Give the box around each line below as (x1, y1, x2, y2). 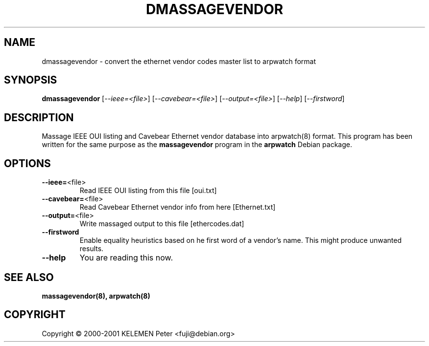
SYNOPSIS (4, 74, 57, 86)
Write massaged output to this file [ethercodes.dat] (79, 219, 244, 228)
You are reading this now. (79, 253, 173, 263)
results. (79, 244, 104, 253)
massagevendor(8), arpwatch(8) (42, 291, 150, 300)
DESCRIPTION (4, 111, 74, 124)
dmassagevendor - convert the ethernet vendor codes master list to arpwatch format (42, 57, 316, 65)
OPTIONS (4, 157, 51, 170)
